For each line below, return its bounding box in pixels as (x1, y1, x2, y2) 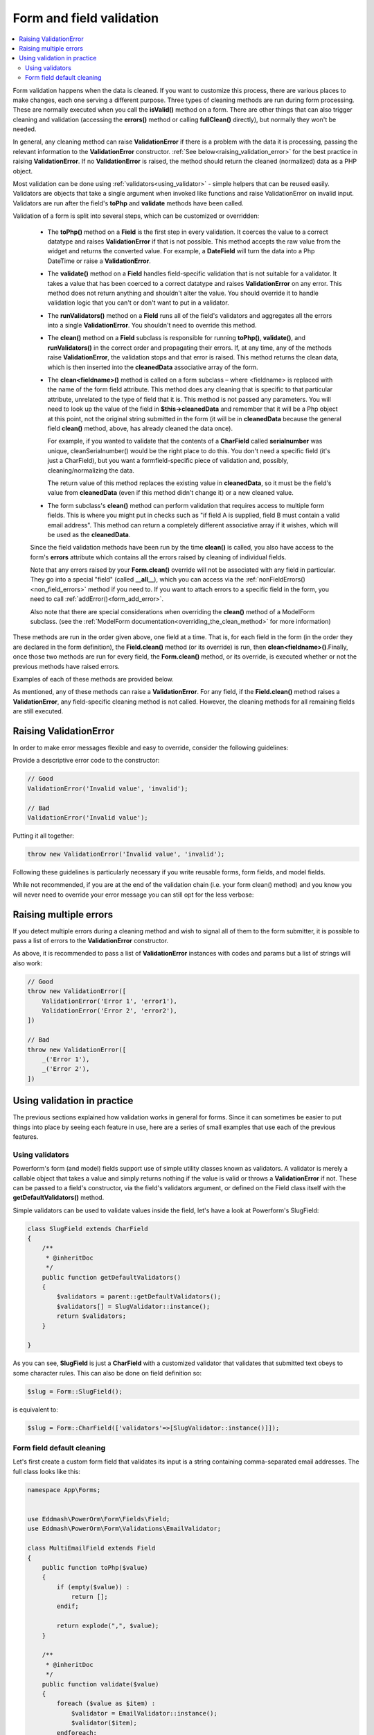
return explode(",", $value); (56, 1622, 159, 1630)
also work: (12, 958, 43, 967)
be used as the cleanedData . (47, 530, 131, 539)
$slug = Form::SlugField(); (27, 1387, 123, 1395)
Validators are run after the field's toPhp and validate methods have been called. (12, 198, 244, 208)
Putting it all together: (12, 831, 74, 840)
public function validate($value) (42, 1680, 159, 1688)
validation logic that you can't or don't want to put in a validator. (47, 298, 229, 307)
